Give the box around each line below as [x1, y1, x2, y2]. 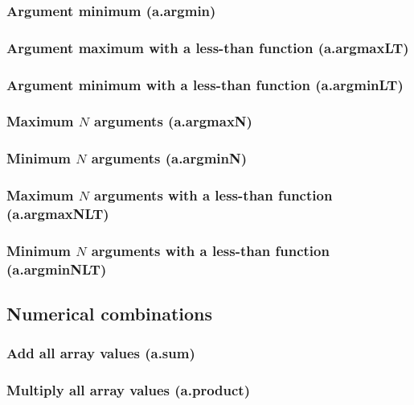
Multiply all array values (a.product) [6, 380, 250, 400]
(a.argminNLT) [6, 258, 107, 279]
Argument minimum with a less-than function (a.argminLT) [6, 74, 404, 94]
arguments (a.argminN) [91, 148, 248, 168]
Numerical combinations [6, 301, 213, 326]
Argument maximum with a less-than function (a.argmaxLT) [6, 37, 409, 57]
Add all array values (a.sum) [6, 343, 195, 363]
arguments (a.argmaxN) [94, 111, 252, 131]
